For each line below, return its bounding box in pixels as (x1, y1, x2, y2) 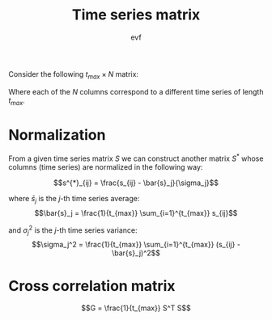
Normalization (8, 125, 106, 144)
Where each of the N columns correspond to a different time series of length (8, 86, 264, 96)
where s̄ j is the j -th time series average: (8, 194, 140, 205)
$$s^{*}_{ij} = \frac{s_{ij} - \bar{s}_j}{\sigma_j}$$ (53, 178, 219, 187)
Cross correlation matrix (8, 276, 176, 295)
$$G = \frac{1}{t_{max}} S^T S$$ (80, 303, 192, 313)
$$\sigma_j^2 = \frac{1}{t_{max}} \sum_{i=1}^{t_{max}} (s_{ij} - (31, 240, 241, 250)
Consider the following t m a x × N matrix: (8, 69, 139, 81)
